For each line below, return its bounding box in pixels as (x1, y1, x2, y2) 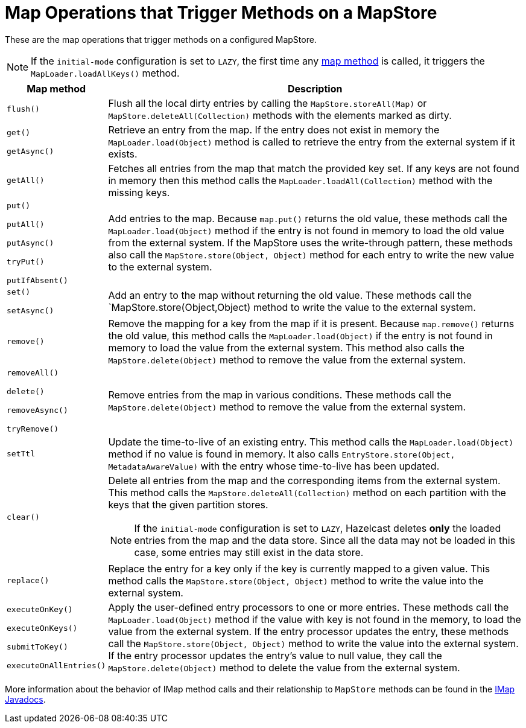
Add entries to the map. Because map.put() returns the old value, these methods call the (108, 212, 507, 225)
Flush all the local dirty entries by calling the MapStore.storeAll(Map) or (108, 97, 427, 109)
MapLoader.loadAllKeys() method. (31, 66, 180, 79)
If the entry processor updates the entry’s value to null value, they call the (108, 649, 442, 662)
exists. (108, 147, 138, 160)
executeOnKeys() (7, 623, 78, 633)
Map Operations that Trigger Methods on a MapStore (5, 2, 437, 23)
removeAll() (7, 368, 59, 377)
